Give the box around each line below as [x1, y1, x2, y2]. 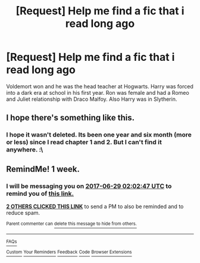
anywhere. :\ [6, 146, 43, 154]
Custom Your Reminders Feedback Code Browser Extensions [6, 249, 132, 255]
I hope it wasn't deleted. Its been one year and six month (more [6, 131, 192, 139]
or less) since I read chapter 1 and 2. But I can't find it [6, 138, 162, 147]
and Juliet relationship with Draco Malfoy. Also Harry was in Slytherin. [6, 95, 177, 103]
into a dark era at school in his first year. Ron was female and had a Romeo [6, 89, 189, 96]
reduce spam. [6, 209, 40, 216]
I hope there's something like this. [6, 113, 135, 123]
